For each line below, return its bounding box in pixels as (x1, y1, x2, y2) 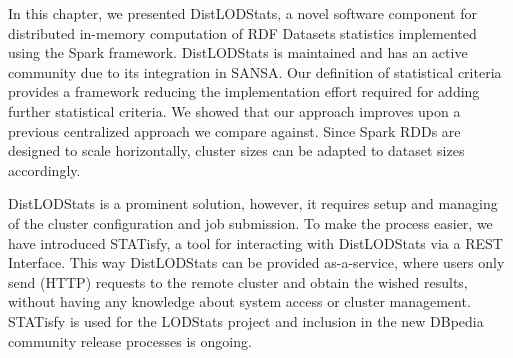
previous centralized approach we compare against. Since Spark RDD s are (8, 120, 461, 141)
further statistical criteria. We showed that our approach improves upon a (8, 100, 461, 121)
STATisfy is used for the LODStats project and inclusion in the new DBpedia (8, 310, 484, 331)
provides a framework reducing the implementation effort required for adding (8, 81, 480, 102)
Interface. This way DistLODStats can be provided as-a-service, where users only (8, 252, 505, 273)
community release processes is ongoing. (8, 330, 252, 351)
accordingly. (8, 159, 81, 180)
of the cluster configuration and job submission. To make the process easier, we (8, 212, 493, 233)
